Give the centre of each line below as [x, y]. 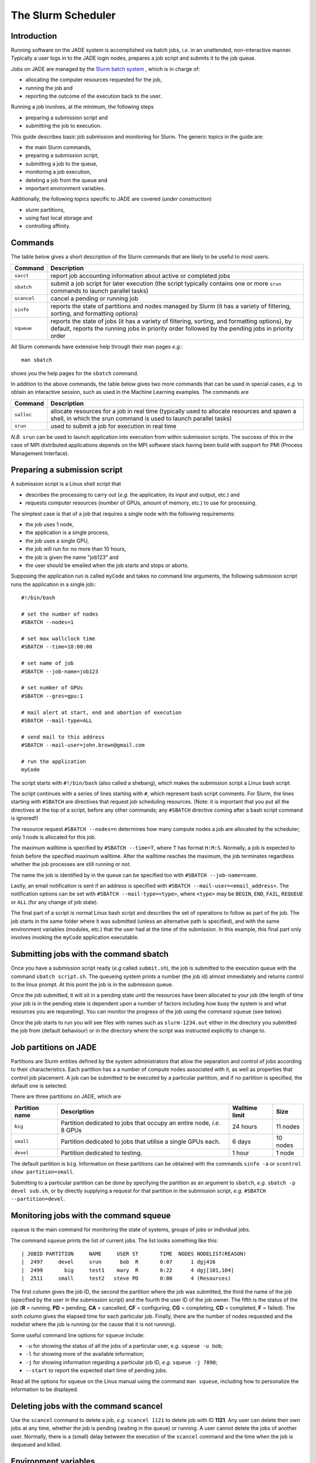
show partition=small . [42, 1172]
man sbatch [37, 360]
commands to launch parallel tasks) [99, 291]
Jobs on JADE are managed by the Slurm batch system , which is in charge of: [105, 69]
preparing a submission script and [67, 118]
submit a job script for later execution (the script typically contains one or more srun [166, 283]
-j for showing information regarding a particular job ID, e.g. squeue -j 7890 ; [121, 1362]
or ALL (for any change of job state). [55, 902]
